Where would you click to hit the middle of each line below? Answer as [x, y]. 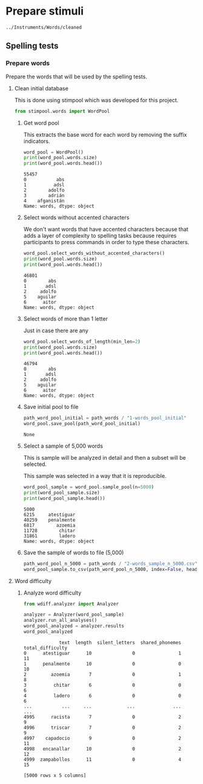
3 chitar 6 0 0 [102, 685]
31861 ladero [49, 536]
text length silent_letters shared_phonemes [120, 643]
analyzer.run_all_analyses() [60, 621]
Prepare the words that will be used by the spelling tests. [77, 77]
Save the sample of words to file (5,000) [74, 552]
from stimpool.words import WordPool [62, 111]
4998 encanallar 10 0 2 [102, 749]
